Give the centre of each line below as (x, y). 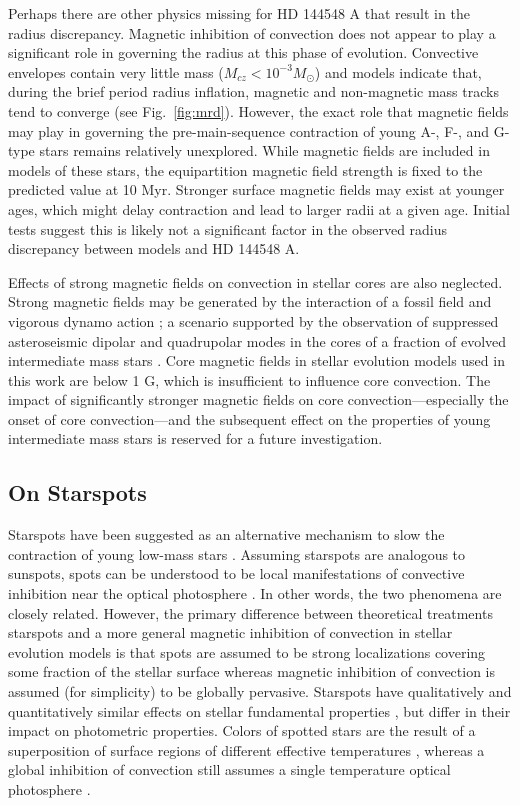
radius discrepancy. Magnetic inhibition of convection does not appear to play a (252, 32)
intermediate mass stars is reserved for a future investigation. (195, 438)
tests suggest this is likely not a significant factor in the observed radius (228, 228)
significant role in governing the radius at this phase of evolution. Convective (243, 52)
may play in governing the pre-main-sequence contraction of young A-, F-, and (249, 130)
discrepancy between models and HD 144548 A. (154, 248)
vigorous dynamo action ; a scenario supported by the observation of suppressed (253, 320)
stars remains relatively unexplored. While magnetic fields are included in (264, 150)
